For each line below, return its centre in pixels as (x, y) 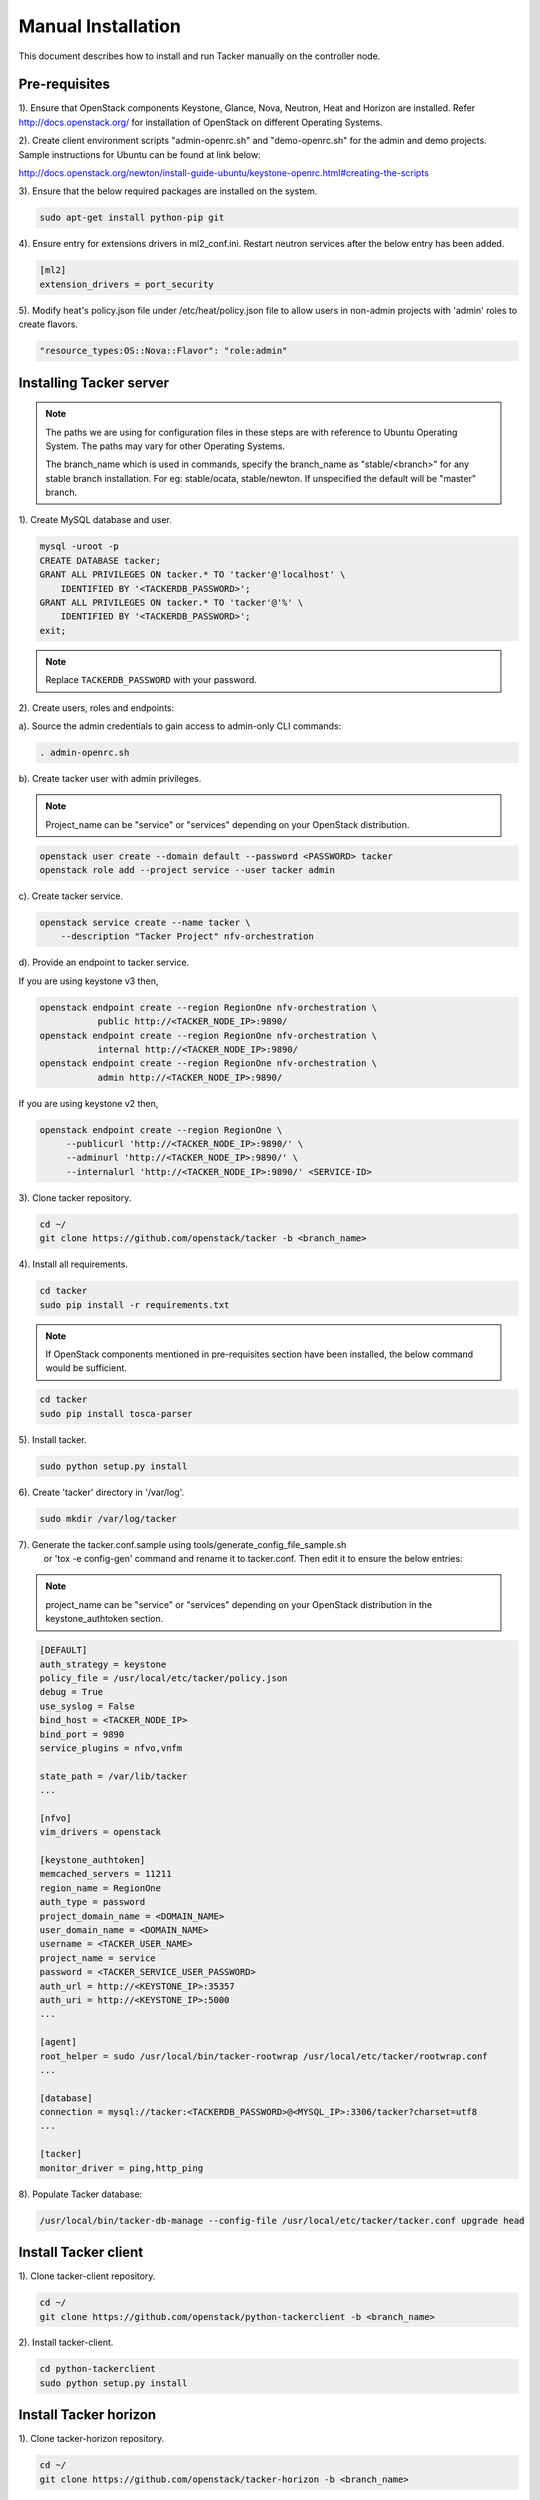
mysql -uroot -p (79, 546)
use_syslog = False (87, 1706)
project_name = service (98, 1958)
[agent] (58, 2042)
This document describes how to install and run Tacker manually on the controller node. (199, 56)
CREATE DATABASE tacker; (100, 560)
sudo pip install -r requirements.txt (134, 1304)
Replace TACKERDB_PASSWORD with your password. (151, 680)
